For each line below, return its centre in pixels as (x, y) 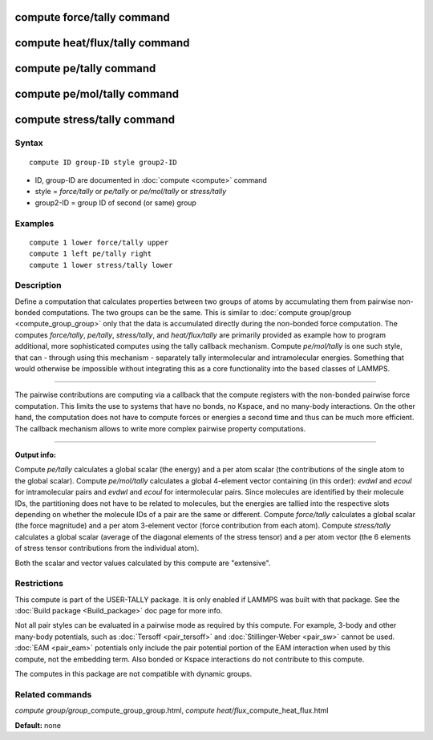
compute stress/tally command (95, 120)
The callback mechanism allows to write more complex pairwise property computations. (160, 428)
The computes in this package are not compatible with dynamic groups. (134, 673)
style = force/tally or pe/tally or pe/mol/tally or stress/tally (131, 192)
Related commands (53, 694)
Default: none (38, 725)
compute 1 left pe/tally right (91, 254)
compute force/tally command (92, 17)
